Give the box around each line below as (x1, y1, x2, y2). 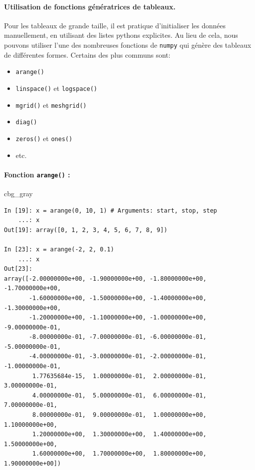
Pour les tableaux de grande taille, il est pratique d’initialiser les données (4, 20, 226, 30)
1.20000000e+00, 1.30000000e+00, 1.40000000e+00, (32, 431, 207, 438)
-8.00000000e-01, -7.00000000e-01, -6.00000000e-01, (29, 333, 207, 341)
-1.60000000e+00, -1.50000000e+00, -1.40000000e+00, (29, 294, 207, 302)
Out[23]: (4, 265, 33, 273)
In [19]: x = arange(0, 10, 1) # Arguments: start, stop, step (4, 207, 217, 214)
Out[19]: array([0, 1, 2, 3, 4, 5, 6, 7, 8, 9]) (4, 226, 168, 234)
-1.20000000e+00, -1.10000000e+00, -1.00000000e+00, (29, 314, 207, 321)
